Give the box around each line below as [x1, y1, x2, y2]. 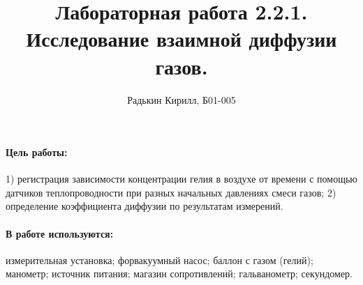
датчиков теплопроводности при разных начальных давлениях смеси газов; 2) [6, 185, 336, 199]
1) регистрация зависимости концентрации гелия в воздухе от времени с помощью [6, 171, 357, 186]
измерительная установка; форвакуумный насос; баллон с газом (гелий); [6, 252, 313, 267]
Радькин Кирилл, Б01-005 [127, 92, 236, 107]
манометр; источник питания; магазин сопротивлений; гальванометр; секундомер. [6, 266, 353, 281]
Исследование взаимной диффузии [26, 24, 337, 53]
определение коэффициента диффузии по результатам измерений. [6, 199, 283, 213]
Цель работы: [6, 145, 68, 160]
